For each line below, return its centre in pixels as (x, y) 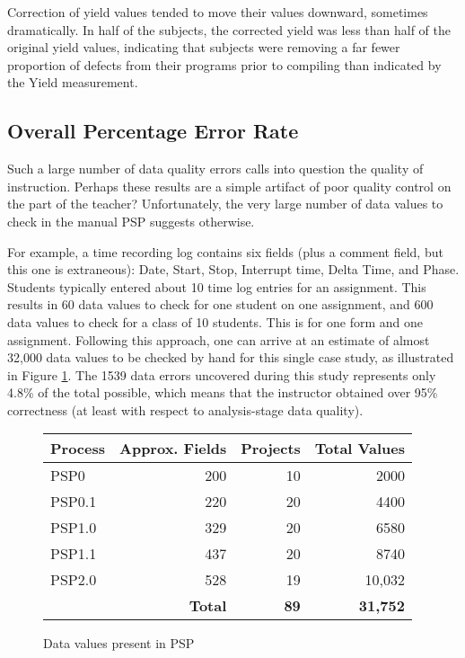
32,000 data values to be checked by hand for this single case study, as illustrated (231, 357)
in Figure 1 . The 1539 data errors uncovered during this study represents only (222, 374)
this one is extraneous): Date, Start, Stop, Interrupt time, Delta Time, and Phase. (233, 269)
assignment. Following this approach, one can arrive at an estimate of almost (219, 339)
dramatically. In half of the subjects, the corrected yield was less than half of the (229, 29)
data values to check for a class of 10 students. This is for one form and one (215, 321)
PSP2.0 (74, 580)
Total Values (360, 449)
